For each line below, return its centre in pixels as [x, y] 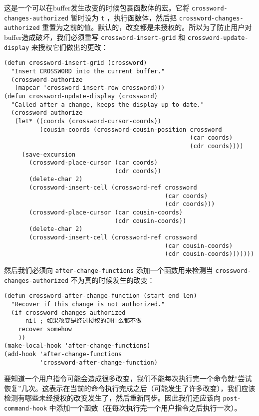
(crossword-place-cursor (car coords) [93, 163]
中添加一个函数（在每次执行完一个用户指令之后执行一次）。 [145, 408]
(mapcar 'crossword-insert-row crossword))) [90, 88]
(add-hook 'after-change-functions [63, 354]
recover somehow [45, 329]
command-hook [25, 409]
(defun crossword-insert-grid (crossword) [76, 63]
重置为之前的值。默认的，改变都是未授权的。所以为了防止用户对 [147, 27]
